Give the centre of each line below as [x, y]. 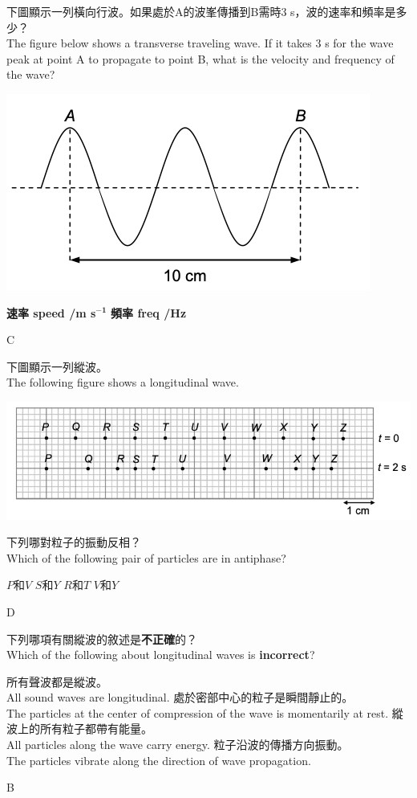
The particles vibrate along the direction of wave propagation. [159, 760]
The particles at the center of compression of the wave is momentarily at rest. [198, 712]
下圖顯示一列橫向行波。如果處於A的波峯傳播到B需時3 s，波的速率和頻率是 [201, 11]
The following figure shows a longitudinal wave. [123, 382]
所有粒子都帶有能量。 [96, 728]
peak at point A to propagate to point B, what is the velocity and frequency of [200, 58]
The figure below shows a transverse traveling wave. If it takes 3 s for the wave [200, 43]
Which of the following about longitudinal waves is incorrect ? [161, 655]
